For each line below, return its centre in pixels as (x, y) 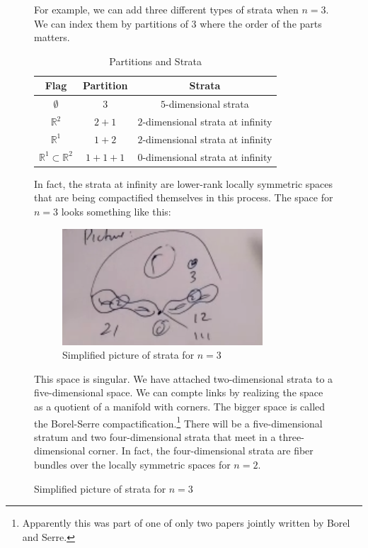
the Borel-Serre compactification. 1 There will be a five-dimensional (178, 422)
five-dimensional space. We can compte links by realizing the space (179, 392)
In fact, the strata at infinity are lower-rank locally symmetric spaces (184, 183)
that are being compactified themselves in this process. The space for (184, 197)
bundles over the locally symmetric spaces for (132, 465)
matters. (52, 37)
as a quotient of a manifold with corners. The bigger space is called (180, 406)
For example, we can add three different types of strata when (166, 9)
